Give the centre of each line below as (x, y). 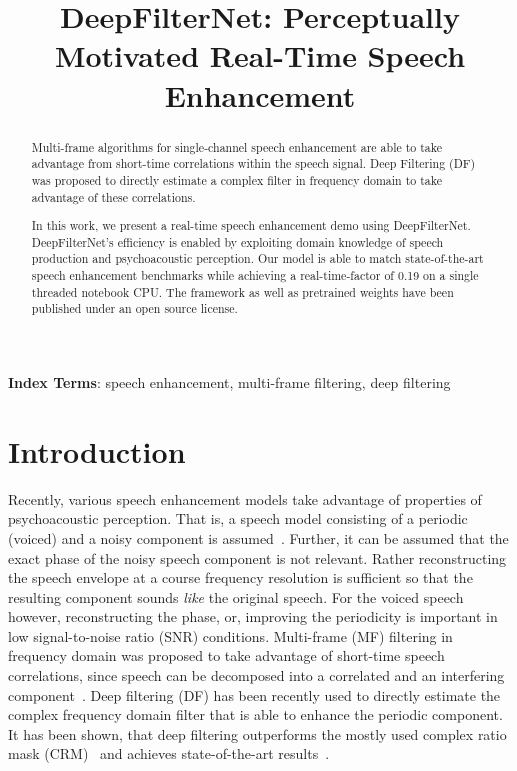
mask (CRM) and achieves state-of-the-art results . (169, 753)
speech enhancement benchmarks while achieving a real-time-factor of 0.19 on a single (255, 275)
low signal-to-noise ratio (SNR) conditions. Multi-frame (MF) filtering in (230, 635)
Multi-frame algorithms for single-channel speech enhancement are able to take (236, 146)
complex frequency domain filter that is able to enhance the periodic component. (255, 714)
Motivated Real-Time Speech (260, 55)
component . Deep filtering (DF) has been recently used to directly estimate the (254, 694)
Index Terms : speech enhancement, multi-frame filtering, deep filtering (229, 382)
